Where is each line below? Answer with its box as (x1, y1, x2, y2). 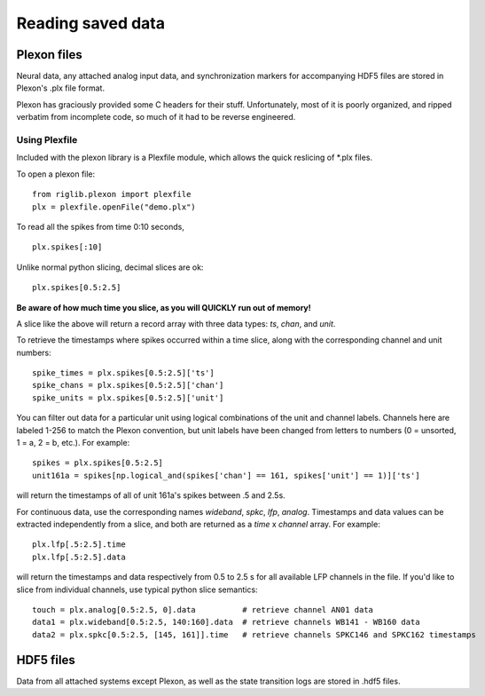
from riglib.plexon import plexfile (32, 189, 192, 200)
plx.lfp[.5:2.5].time (32, 540, 126, 550)
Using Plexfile (16, 134, 78, 146)
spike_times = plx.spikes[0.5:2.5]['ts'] (32, 368, 215, 378)
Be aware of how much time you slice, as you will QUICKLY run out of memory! (16, 302, 311, 312)
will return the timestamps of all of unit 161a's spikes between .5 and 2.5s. (16, 490, 286, 501)
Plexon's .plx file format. (16, 83, 106, 93)
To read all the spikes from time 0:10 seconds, (16, 221, 185, 232)
